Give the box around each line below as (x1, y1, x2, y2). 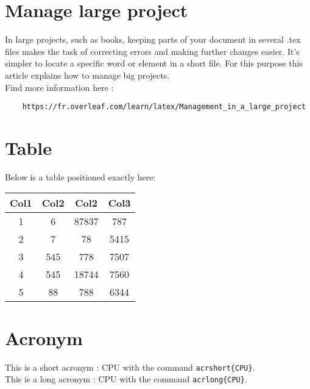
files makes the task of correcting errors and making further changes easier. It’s (5, 45, 300, 57)
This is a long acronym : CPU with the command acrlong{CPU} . (5, 373, 247, 385)
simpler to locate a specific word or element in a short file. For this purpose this (5, 57, 303, 70)
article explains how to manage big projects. (5, 68, 170, 81)
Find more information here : (5, 80, 114, 93)
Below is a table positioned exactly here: (5, 170, 156, 183)
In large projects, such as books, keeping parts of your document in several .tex (5, 33, 301, 46)
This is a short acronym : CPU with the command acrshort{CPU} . (5, 360, 255, 373)
